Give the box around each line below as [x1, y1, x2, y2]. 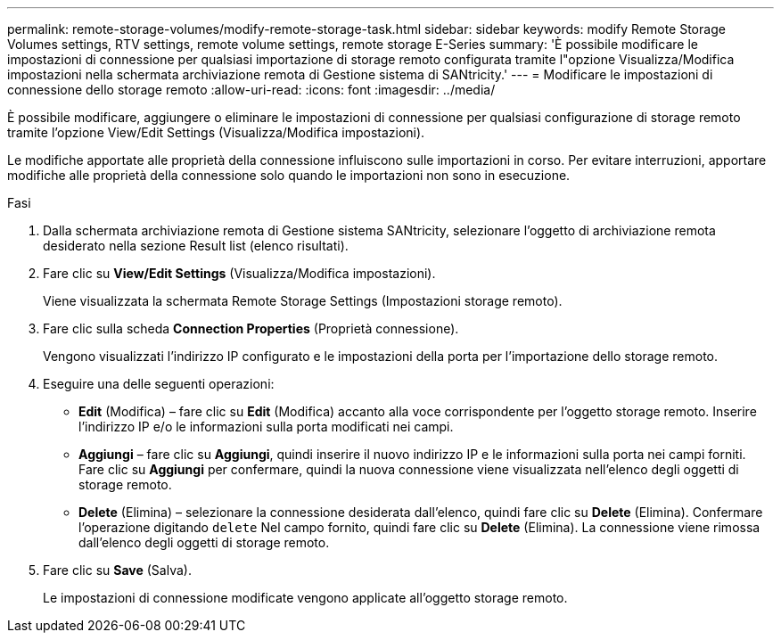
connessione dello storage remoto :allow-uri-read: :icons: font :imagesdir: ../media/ [7, 82, 496, 97]
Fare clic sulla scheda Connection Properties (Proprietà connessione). [43, 321, 459, 336]
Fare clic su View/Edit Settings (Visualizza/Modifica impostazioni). [43, 266, 436, 281]
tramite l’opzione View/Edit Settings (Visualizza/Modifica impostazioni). [7, 125, 425, 140]
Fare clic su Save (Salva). [43, 562, 192, 578]
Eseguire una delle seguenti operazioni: [43, 376, 275, 391]
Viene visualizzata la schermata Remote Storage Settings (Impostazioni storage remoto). [43, 293, 563, 308]
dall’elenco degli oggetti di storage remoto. [78, 535, 330, 550]
